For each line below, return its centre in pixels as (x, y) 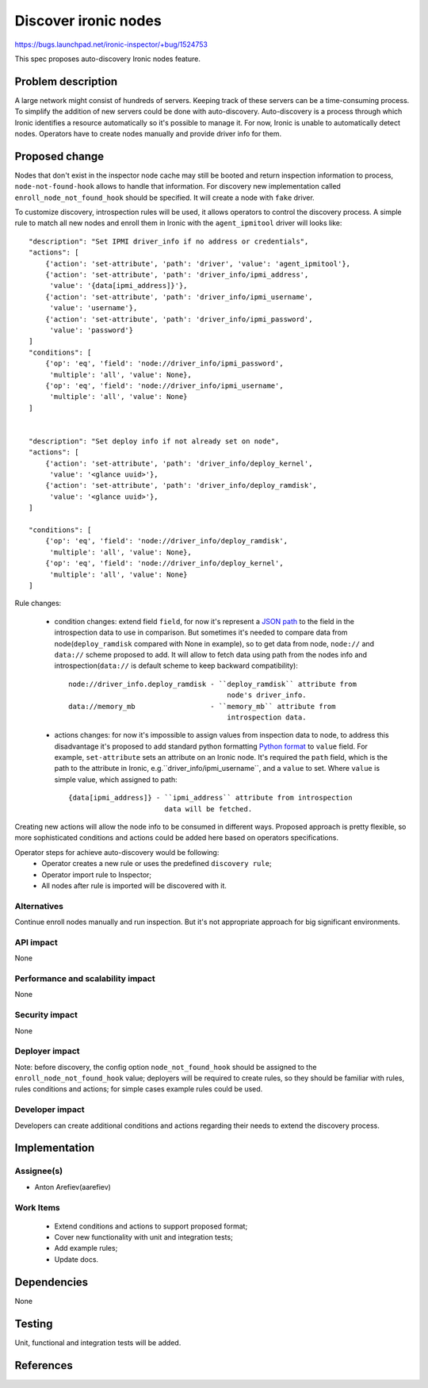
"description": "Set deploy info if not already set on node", (154, 441)
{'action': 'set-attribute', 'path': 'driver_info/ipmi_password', (179, 319)
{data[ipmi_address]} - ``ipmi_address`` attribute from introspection (210, 798)
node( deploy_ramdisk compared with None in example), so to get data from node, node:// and (214, 643)
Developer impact (50, 1110)
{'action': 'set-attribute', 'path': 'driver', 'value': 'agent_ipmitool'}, (198, 263)
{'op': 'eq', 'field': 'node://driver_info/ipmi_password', (164, 364)
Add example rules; (86, 1248)
